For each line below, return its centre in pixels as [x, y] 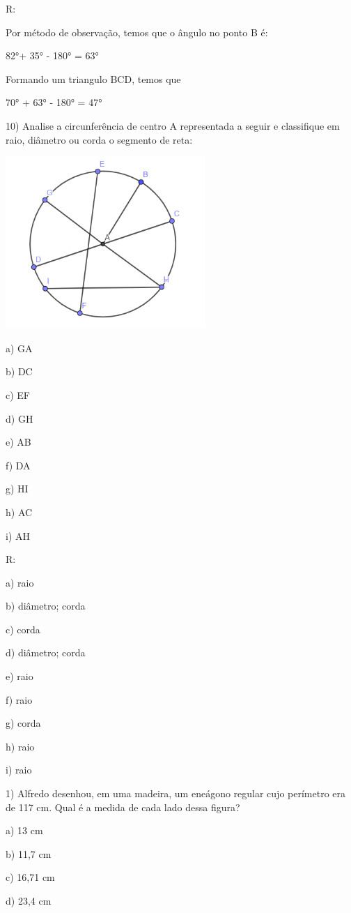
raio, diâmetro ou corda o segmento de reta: [99, 139]
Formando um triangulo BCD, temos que [93, 78]
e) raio [19, 676]
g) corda [23, 723]
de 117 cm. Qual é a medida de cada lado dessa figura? [123, 807]
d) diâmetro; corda [46, 652]
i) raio [19, 770]
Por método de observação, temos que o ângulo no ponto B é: [137, 32]
